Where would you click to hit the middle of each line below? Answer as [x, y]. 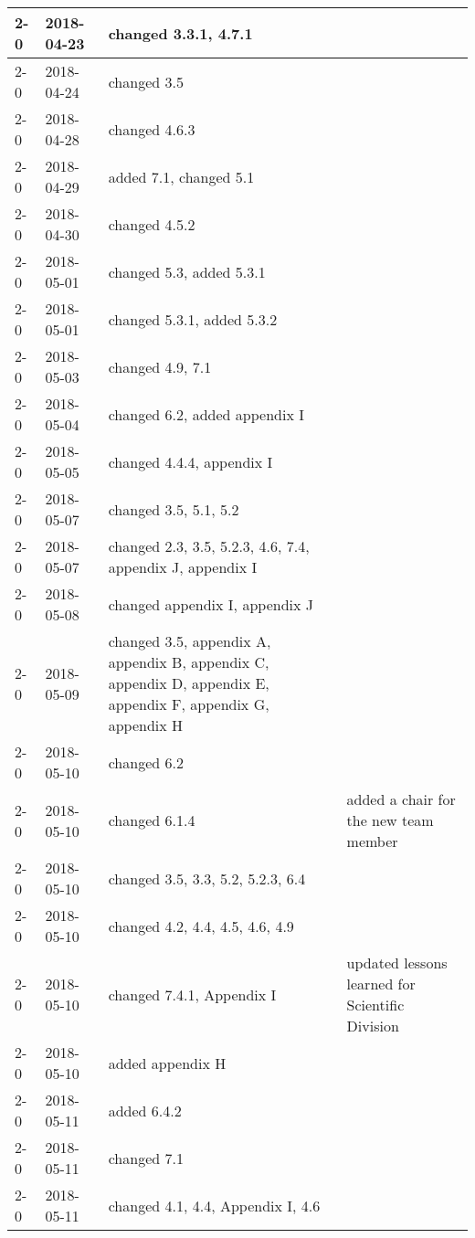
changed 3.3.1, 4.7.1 [180, 33]
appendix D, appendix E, [189, 683]
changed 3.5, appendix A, [190, 641]
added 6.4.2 [145, 1110]
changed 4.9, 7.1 [160, 366]
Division [373, 1026]
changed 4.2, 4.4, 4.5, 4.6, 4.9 [201, 926]
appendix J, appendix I [183, 567]
